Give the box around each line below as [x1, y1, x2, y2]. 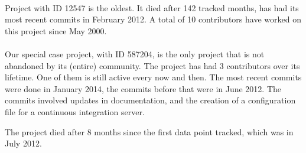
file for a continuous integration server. [5, 105, 145, 118]
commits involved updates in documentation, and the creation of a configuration [5, 94, 296, 106]
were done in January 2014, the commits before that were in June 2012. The [5, 82, 282, 95]
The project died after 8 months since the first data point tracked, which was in [5, 125, 294, 138]
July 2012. [5, 137, 42, 149]
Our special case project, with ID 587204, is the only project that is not [5, 47, 265, 60]
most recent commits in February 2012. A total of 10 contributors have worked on [5, 13, 301, 25]
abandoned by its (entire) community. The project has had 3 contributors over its [5, 59, 300, 71]
